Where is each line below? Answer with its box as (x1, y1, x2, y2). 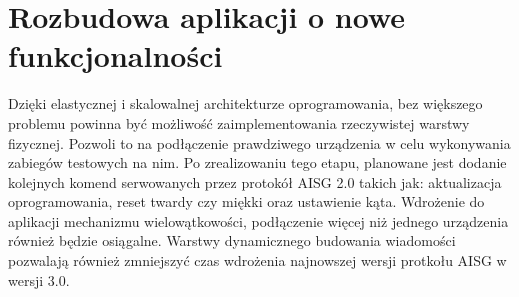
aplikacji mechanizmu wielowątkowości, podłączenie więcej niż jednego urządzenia (8, 210, 509, 231)
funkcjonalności (8, 35, 223, 76)
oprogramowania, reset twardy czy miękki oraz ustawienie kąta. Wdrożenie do (8, 191, 485, 212)
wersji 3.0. (8, 269, 70, 290)
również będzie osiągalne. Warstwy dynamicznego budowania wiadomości (8, 230, 456, 251)
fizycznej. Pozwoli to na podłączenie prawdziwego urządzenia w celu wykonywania (8, 132, 511, 153)
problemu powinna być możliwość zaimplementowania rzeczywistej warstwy (8, 112, 470, 133)
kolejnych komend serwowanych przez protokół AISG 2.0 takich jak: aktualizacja (8, 171, 502, 192)
